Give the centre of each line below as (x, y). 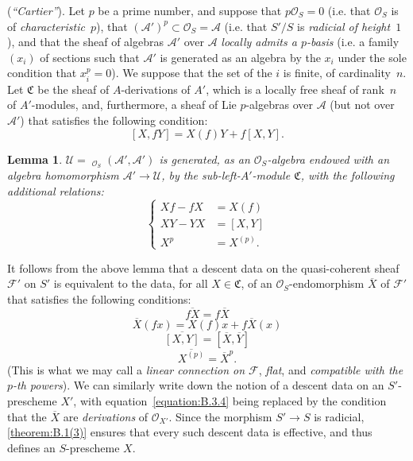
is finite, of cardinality (337, 73)
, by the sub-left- (201, 175)
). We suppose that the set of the (192, 73)
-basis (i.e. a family (353, 42)
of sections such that (90, 57)
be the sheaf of (73, 89)
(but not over (362, 105)
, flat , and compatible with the (331, 369)
